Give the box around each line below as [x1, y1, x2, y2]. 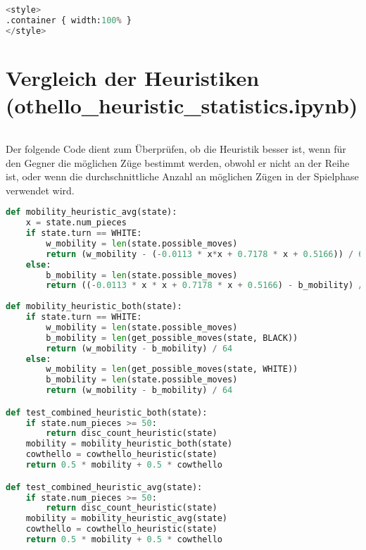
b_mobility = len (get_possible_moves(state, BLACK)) [46, 332, 298, 343]
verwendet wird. [6, 182, 75, 197]
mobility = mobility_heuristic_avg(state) [25, 513, 228, 524]
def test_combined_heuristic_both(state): [6, 407, 208, 418]
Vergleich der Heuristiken [6, 63, 260, 92]
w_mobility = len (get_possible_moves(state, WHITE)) [46, 364, 298, 375]
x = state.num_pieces [25, 218, 127, 228]
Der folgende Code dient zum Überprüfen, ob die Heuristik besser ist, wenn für [6, 141, 346, 156]
